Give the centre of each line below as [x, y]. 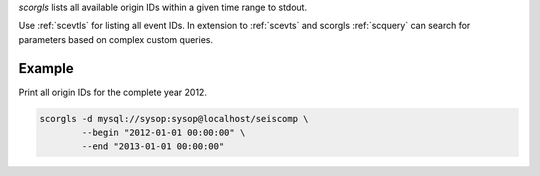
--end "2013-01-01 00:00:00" [153, 146]
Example [46, 68]
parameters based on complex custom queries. [116, 39]
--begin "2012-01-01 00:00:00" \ [163, 133]
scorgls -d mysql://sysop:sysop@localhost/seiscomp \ [174, 118]
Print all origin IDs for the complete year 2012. [112, 92]
